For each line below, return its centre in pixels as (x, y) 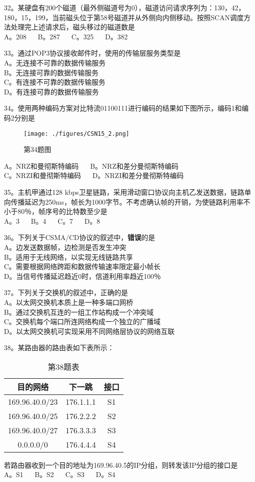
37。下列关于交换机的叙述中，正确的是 (66, 292)
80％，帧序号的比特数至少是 (62, 211)
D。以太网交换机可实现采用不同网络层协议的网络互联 (89, 331)
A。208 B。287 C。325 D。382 (66, 36)
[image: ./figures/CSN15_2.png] (77, 134)
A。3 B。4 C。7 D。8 (52, 221)
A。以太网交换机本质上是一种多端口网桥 (69, 302)
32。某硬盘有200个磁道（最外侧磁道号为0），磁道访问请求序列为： (109, 7)
